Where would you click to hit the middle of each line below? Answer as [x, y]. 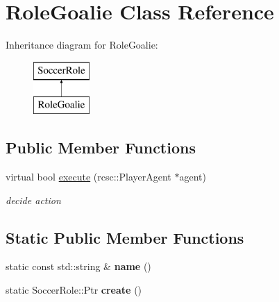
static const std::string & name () [78, 266]
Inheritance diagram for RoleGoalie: [82, 45]
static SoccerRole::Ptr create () [74, 290]
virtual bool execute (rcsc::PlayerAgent [88, 177]
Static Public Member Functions [125, 237]
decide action [33, 200]
